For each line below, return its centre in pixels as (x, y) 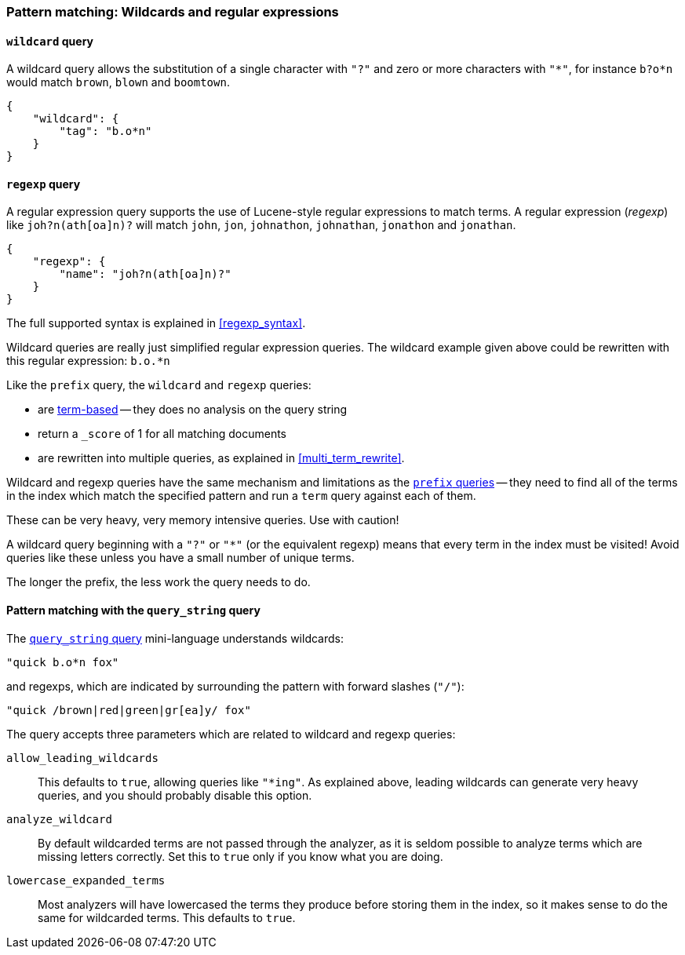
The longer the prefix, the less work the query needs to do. (158, 582)
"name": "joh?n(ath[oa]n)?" (145, 274)
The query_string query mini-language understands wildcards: (175, 638)
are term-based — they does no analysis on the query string (193, 410)
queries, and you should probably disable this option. (175, 795)
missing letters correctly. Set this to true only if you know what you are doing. (240, 856)
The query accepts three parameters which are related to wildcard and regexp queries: (231, 734)
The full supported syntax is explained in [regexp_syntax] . (156, 323)
